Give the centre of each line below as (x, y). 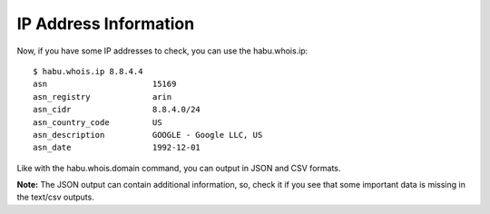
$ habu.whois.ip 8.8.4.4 (88, 71)
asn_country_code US (98, 122)
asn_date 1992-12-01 (117, 148)
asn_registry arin (103, 97)
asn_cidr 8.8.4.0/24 (117, 110)
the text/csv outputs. (55, 197)
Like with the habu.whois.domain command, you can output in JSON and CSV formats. (179, 168)
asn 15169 (105, 84)
